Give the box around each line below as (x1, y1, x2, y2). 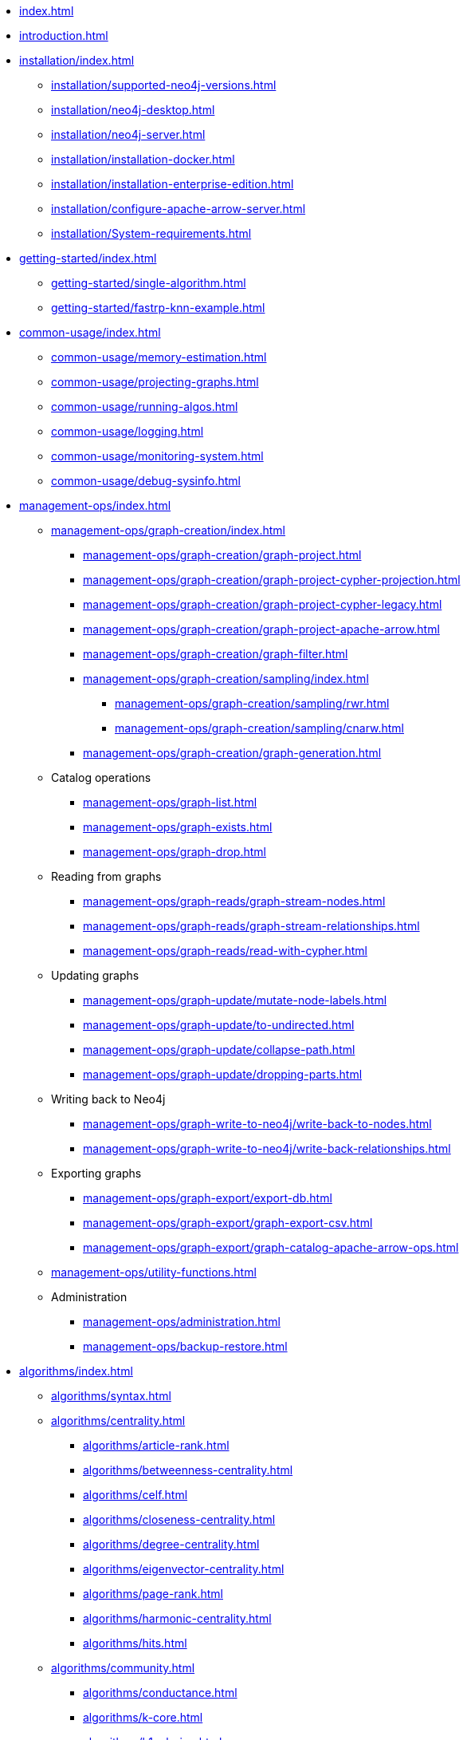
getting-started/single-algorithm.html (51, 276, 246, 290)
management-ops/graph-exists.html (83, 820, 273, 834)
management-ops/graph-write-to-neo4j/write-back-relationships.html (83, 1142, 451, 1155)
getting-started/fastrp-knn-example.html (51, 301, 265, 314)
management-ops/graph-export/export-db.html (83, 1191, 332, 1205)
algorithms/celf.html (83, 1488, 188, 1501)
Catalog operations (51, 771, 151, 784)
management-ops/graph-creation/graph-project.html (83, 548, 362, 562)
